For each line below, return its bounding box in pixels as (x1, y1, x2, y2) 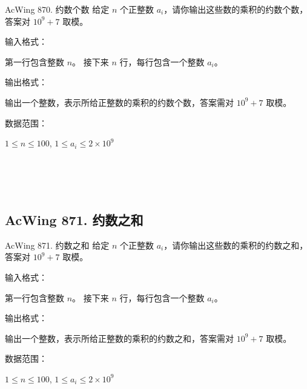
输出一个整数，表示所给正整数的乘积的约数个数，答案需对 (5, 96, 234, 108)
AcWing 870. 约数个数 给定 (5, 3, 110, 15)
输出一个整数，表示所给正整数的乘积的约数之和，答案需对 (5, 332, 234, 344)
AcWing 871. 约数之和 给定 (5, 238, 110, 251)
